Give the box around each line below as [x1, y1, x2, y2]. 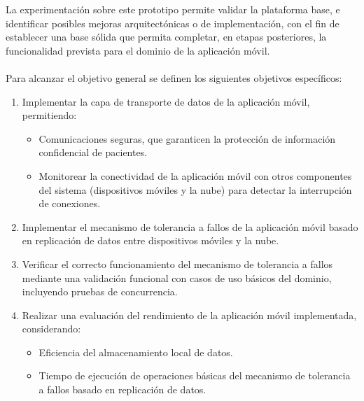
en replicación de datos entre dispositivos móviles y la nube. [22, 233, 279, 248]
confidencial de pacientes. [38, 145, 148, 160]
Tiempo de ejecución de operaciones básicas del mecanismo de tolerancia [38, 368, 351, 383]
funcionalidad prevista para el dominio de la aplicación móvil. [6, 43, 270, 57]
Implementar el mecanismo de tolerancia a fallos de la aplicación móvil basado [22, 219, 358, 234]
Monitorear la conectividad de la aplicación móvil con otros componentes [38, 168, 352, 183]
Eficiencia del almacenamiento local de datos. [38, 344, 233, 359]
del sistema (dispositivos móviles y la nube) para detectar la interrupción [38, 182, 352, 197]
